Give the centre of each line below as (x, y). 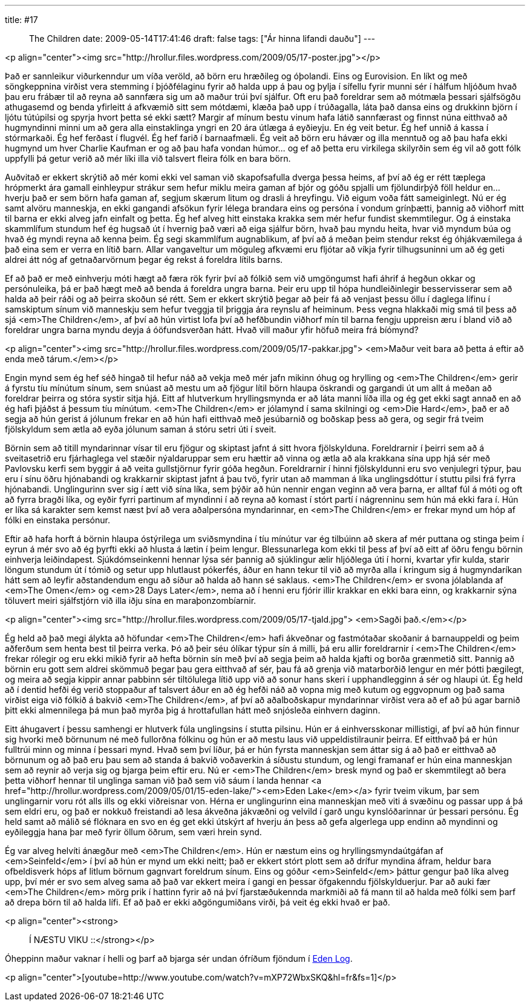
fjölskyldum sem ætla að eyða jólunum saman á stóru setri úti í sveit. (141, 429)
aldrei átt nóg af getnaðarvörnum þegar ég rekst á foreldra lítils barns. (144, 260)
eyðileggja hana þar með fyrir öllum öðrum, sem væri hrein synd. (133, 832)
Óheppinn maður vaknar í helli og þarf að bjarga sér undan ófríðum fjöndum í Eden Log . (179, 958)
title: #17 (21, 20)
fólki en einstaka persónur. (57, 520)
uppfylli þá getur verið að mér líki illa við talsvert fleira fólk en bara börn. (148, 158)
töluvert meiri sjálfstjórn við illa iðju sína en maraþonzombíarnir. (131, 601)
